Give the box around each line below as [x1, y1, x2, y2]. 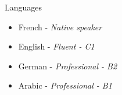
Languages [5, 1, 42, 13]
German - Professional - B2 [18, 59, 117, 72]
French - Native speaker [18, 20, 102, 33]
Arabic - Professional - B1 [18, 79, 112, 92]
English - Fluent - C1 [18, 40, 95, 52]
